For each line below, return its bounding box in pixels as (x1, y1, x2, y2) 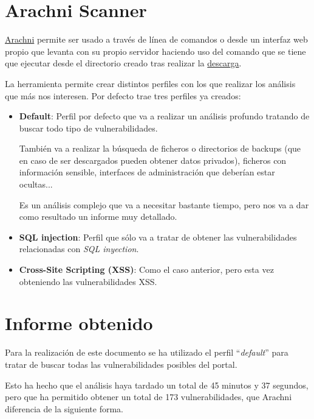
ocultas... (19, 178, 53, 191)
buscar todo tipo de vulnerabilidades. (19, 121, 158, 134)
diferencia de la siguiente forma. (5, 402, 123, 415)
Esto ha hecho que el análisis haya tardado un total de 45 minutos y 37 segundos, (5, 378, 309, 391)
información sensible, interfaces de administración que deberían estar (19, 166, 275, 178)
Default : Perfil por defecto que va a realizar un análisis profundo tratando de (19, 110, 310, 122)
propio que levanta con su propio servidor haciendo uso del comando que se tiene (5, 44, 306, 57)
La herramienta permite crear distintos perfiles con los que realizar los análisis (5, 77, 296, 90)
